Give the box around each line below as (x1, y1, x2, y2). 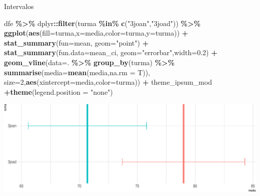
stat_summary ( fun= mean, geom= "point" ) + (4, 37, 149, 48)
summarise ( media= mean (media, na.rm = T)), (4, 67, 150, 77)
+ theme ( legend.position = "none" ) (4, 86, 113, 97)
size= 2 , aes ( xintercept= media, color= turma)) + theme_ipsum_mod (4, 77, 212, 87)
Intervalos (4, 1, 34, 11)
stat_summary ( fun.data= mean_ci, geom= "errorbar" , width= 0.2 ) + (4, 47, 217, 58)
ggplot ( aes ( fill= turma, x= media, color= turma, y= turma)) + (4, 28, 188, 38)
